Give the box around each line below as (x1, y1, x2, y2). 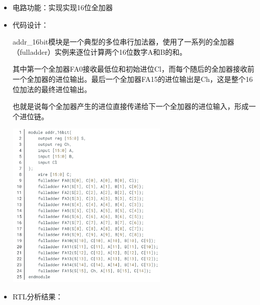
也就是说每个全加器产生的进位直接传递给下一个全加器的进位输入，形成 (12, 101, 249, 112)
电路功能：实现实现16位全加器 (12, 2, 113, 12)
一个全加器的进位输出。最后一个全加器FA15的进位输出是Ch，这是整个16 (12, 73, 253, 84)
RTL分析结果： (12, 291, 63, 301)
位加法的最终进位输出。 (12, 83, 91, 94)
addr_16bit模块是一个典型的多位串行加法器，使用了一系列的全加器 (12, 36, 234, 47)
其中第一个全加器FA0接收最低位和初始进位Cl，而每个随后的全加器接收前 (12, 63, 254, 74)
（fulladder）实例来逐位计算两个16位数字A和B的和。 (12, 46, 187, 57)
